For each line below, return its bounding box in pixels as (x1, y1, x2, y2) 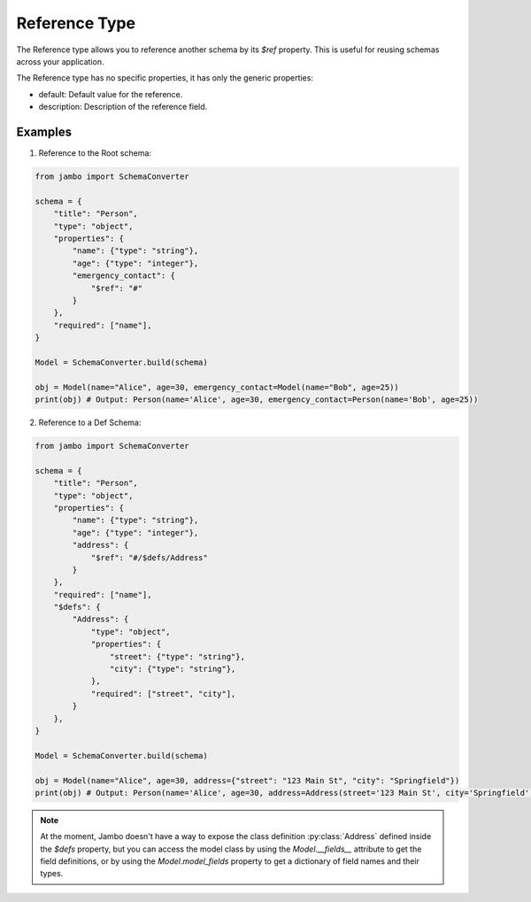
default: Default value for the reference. (38, 89, 183, 99)
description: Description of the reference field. (38, 102, 208, 112)
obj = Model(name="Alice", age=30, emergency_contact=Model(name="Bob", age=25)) (35, 382, 400, 392)
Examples (16, 124, 73, 139)
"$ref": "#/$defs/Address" (90, 552, 208, 562)
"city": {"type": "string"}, (109, 664, 236, 675)
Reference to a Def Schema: (38, 417, 142, 428)
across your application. (16, 56, 104, 66)
